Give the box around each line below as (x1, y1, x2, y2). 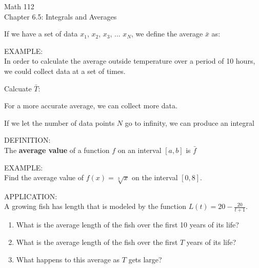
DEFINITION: (4, 135, 51, 145)
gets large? (128, 254, 162, 264)
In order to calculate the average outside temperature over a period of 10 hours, (4, 55, 255, 66)
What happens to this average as (16, 254, 120, 264)
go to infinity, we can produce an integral (125, 117, 254, 128)
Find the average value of (4, 172, 84, 183)
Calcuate (4, 83, 32, 93)
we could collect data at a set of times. (4, 65, 126, 76)
